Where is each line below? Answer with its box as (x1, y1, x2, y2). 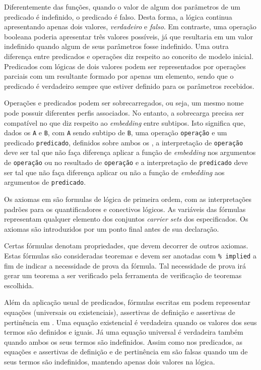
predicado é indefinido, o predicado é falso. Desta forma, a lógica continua (4, 11, 232, 22)
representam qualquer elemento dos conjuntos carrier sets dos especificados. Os (4, 214, 248, 224)
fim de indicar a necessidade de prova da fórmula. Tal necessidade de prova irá (4, 260, 246, 271)
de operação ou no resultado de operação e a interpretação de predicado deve (4, 157, 248, 168)
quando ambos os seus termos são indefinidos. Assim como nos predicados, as (4, 336, 243, 347)
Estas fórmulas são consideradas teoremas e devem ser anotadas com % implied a (4, 250, 256, 260)
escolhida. (4, 280, 34, 290)
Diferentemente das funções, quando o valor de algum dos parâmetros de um (4, 2, 240, 12)
